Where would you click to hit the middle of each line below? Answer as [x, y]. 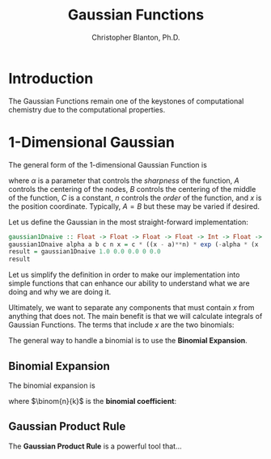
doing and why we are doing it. [60, 292]
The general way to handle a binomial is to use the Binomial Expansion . [128, 341]
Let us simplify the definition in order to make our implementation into [124, 275]
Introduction [51, 78]
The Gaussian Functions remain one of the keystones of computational [126, 101]
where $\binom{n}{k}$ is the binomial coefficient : [93, 401]
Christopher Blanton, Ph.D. [136, 37]
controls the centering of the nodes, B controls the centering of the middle [132, 189]
